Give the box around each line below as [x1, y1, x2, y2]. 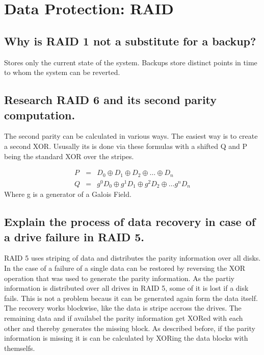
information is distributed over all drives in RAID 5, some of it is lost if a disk [4, 283, 249, 293]
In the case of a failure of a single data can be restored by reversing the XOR [4, 262, 246, 273]
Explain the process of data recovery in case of [4, 214, 256, 230]
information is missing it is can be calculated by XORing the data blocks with [4, 333, 248, 343]
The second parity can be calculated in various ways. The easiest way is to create [4, 131, 258, 141]
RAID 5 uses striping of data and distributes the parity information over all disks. [4, 252, 261, 263]
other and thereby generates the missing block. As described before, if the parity [4, 322, 255, 333]
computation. [4, 107, 75, 122]
